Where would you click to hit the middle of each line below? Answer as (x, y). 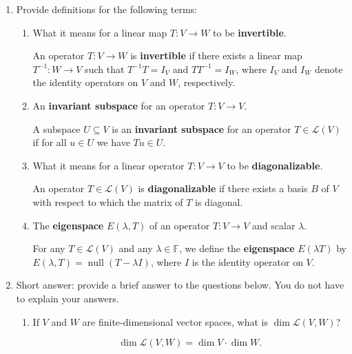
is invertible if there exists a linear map (216, 55)
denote (329, 69)
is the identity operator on (247, 261)
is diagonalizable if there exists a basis (223, 188)
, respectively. (207, 82)
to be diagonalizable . (275, 165)
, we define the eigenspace (237, 248)
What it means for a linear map (100, 32)
